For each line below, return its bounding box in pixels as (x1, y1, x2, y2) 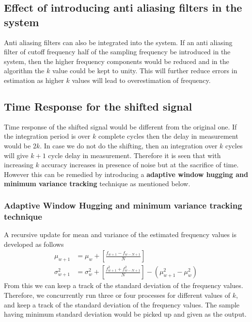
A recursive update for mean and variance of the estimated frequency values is (4, 229, 236, 240)
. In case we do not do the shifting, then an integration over (40, 140, 218, 150)
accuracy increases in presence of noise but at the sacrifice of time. (41, 160, 239, 170)
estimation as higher (4, 75, 64, 85)
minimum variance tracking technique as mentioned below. (4, 178, 190, 189)
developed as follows (4, 239, 64, 249)
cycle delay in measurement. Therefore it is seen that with (48, 150, 221, 160)
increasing (4, 160, 33, 170)
